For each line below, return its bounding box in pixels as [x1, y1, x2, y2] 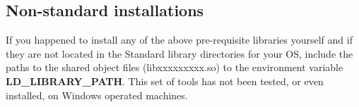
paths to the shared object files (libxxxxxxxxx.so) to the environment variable [6, 60, 343, 75]
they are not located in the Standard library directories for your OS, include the [6, 46, 353, 61]
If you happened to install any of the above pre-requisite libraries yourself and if [6, 32, 353, 47]
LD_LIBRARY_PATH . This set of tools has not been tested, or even [6, 73, 324, 88]
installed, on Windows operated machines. [6, 87, 188, 102]
